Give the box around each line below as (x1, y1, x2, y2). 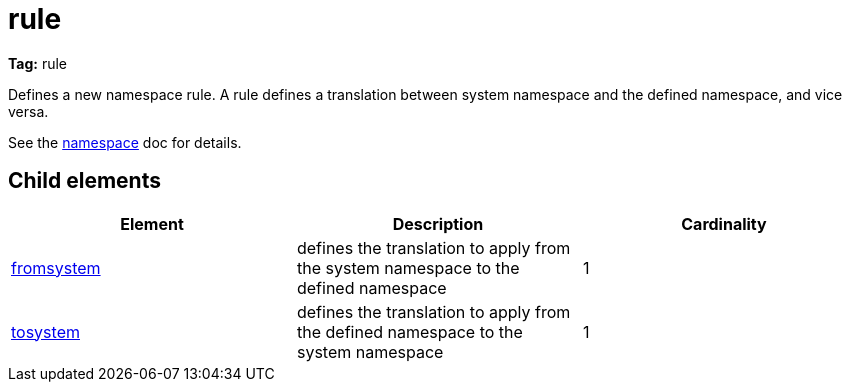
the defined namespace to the (296, 321, 523, 342)
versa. (8, 102, 49, 120)
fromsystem (11, 257, 101, 278)
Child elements (8, 168, 161, 194)
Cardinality (681, 213, 767, 234)
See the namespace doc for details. (8, 133, 242, 151)
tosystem (11, 321, 80, 342)
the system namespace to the (296, 257, 520, 278)
